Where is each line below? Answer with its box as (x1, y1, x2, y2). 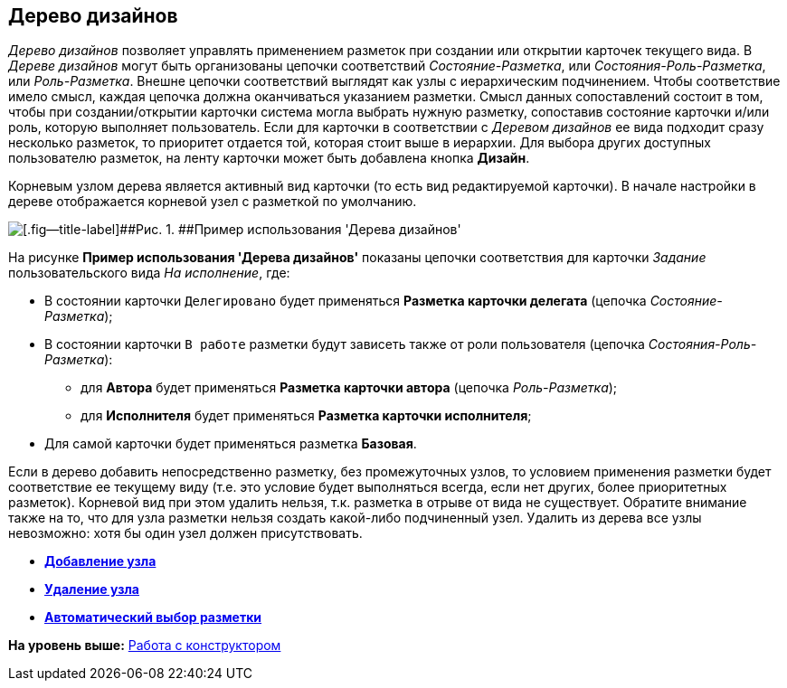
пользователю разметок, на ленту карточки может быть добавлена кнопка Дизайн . (8, 150, 530, 166)
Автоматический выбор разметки (44, 609, 262, 626)
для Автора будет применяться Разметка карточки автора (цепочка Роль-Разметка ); (81, 380, 618, 396)
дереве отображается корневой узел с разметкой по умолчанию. (8, 193, 417, 210)
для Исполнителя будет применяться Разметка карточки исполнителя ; (81, 408, 532, 424)
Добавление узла (44, 553, 156, 570)
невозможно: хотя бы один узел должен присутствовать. (8, 525, 363, 542)
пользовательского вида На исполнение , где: (8, 265, 290, 281)
